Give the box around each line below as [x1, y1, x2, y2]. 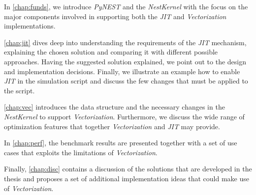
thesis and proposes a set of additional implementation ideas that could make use [4, 173, 249, 183]
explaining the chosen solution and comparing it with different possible [4, 47, 218, 57]
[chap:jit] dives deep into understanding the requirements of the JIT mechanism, [4, 37, 247, 47]
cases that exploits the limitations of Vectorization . [4, 147, 158, 157]
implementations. [4, 21, 56, 31]
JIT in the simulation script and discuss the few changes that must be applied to [4, 76, 248, 86]
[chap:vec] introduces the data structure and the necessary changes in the [4, 102, 225, 112]
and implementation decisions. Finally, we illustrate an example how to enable [4, 66, 240, 76]
